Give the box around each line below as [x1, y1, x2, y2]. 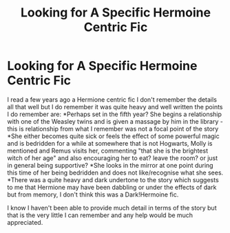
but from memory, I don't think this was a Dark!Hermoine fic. [7, 190, 179, 199]
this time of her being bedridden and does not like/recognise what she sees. [7, 168, 224, 177]
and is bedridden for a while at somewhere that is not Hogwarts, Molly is [7, 139, 213, 147]
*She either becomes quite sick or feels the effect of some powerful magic [7, 132, 220, 140]
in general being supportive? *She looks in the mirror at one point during [7, 161, 213, 169]
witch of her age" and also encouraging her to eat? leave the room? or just [7, 153, 218, 162]
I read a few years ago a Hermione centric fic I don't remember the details [7, 95, 217, 104]
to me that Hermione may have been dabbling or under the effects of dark [7, 183, 217, 191]
